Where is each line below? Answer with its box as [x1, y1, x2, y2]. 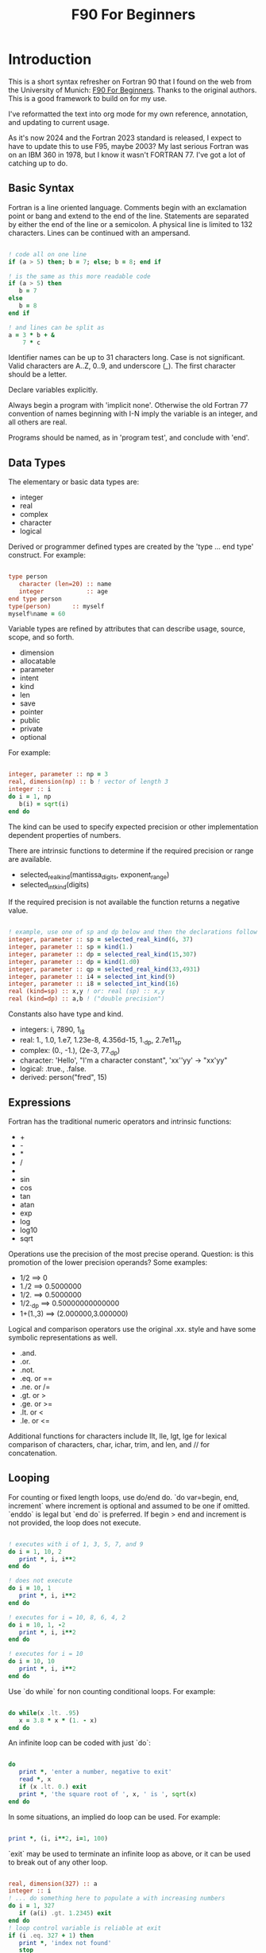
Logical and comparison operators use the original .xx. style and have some [8, 1325, 256, 1334]
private [19, 724, 44, 734]
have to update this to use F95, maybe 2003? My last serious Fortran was [8, 141, 249, 151]
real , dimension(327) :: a [8, 1880, 98, 1888]
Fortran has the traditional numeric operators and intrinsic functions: [8, 1117, 232, 1126]
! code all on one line [8, 250, 87, 258]
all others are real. [8, 417, 67, 427]
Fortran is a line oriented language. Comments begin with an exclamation [8, 202, 248, 212]
